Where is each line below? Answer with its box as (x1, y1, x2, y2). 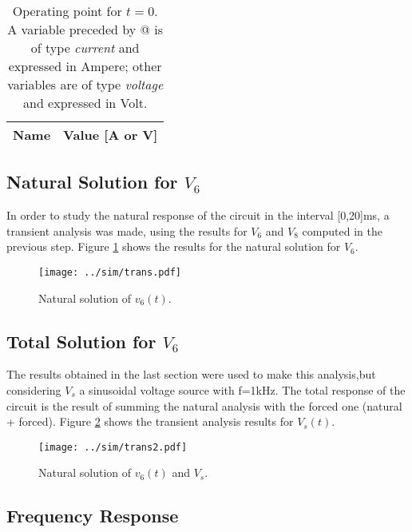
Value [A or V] (63, 125, 158, 144)
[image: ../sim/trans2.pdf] (38, 441, 188, 453)
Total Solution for (6, 328, 156, 353)
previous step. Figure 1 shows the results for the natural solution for (6, 238, 341, 255)
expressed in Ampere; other (8, 57, 162, 75)
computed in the (302, 222, 382, 239)
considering (6, 382, 61, 399)
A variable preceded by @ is (7, 20, 164, 38)
